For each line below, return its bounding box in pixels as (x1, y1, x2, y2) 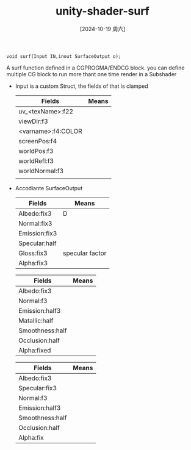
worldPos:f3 (18, 146, 54, 155)
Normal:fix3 (18, 219, 52, 227)
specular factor (63, 249, 107, 257)
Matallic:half (18, 316, 54, 324)
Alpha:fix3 (18, 259, 48, 267)
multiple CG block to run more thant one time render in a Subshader (6, 70, 177, 77)
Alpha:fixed (18, 346, 51, 354)
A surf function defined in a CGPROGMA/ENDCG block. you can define (6, 64, 185, 71)
